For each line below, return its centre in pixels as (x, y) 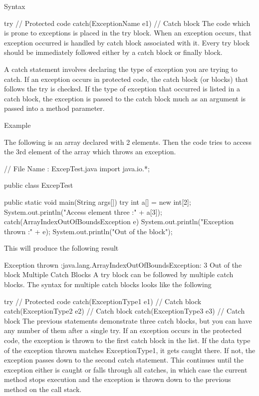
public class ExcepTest (39, 185)
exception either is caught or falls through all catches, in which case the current (126, 369)
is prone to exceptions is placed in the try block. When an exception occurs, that (128, 33)
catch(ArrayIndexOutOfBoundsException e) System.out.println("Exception (119, 221)
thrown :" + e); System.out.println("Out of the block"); (88, 231)
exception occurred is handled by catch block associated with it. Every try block (127, 42)
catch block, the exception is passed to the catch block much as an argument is (125, 98)
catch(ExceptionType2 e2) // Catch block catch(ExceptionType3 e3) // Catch (125, 311)
